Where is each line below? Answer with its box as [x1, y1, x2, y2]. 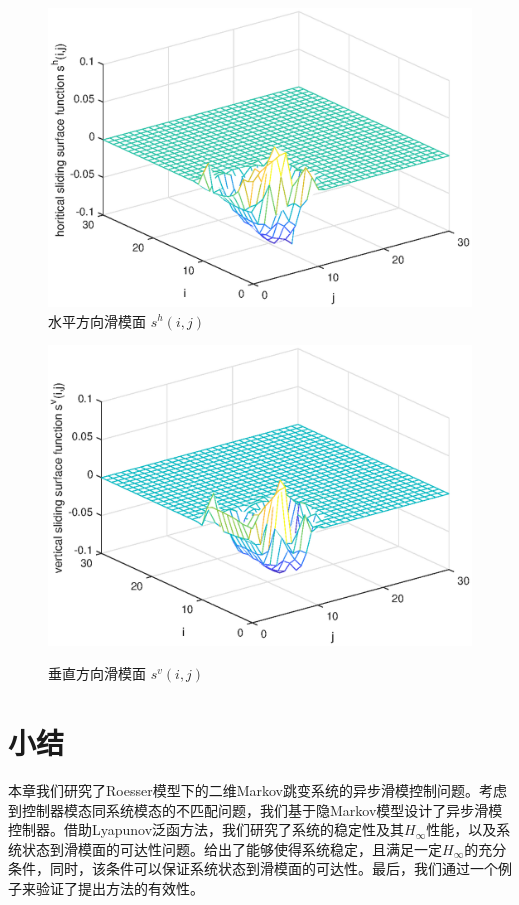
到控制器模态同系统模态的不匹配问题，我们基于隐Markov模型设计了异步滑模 [8, 799, 503, 820]
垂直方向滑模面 [48, 663, 146, 684]
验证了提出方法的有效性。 [35, 878, 204, 899]
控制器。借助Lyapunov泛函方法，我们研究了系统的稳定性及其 [8, 819, 405, 840]
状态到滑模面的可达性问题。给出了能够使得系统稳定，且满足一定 [21, 838, 442, 859]
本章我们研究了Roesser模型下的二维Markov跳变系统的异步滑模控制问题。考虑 [8, 780, 507, 801]
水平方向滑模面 [48, 310, 146, 331]
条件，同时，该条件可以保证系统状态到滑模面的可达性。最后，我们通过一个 [8, 858, 498, 879]
